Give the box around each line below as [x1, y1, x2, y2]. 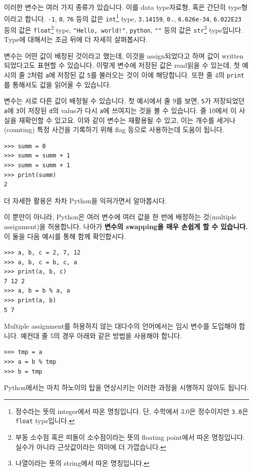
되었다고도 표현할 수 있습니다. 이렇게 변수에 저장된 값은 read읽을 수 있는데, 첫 [4, 60, 240, 70]
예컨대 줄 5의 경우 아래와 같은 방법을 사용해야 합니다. [20, 330, 182, 340]
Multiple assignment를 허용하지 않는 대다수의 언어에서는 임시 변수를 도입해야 [4, 321, 237, 331]
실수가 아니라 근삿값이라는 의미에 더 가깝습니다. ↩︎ [15, 441, 166, 451]
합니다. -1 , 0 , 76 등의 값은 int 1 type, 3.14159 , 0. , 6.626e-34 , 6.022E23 [25, 12, 242, 23]
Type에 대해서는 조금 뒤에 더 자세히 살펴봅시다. [4, 34, 148, 44]
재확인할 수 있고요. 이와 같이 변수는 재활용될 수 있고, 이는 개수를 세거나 [18, 115, 235, 125]
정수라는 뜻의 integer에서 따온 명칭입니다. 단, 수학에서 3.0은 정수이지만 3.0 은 [15, 406, 249, 416]
